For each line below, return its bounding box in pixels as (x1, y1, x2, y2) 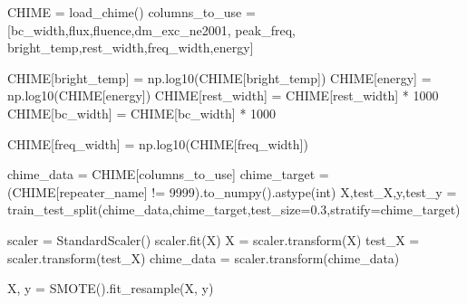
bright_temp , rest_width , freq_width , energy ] (7, 38, 254, 57)
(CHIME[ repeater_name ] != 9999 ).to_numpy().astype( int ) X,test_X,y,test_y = (7, 182, 457, 201)
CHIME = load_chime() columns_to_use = (7, 3, 256, 21)
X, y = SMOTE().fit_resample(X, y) (7, 279, 214, 298)
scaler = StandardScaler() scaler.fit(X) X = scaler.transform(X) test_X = (7, 230, 420, 249)
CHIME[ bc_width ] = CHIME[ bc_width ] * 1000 (7, 103, 277, 122)
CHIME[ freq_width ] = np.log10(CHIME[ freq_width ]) (7, 134, 308, 153)
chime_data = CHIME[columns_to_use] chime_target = (7, 165, 329, 184)
